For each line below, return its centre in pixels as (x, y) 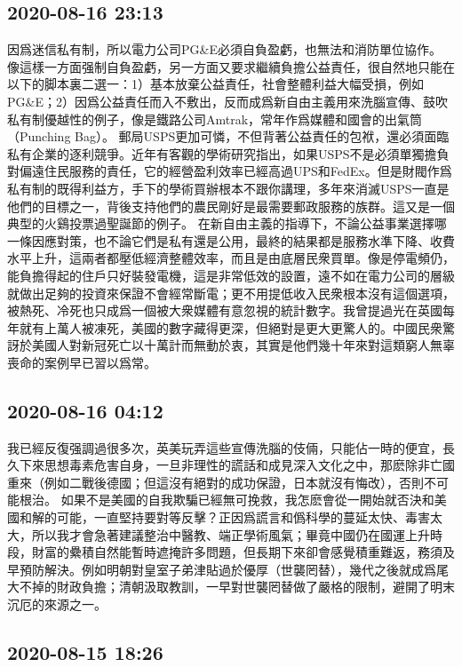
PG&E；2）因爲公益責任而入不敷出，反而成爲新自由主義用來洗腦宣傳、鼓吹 (227, 101)
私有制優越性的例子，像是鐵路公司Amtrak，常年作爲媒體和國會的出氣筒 (215, 119)
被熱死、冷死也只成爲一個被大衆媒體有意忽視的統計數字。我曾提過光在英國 (225, 310)
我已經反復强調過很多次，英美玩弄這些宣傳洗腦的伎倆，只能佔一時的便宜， (225, 447)
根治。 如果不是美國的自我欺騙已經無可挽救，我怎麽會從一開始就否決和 (227, 500)
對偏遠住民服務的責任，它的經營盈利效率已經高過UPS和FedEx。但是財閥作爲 (230, 171)
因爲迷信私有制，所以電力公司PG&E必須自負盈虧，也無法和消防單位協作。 (224, 49)
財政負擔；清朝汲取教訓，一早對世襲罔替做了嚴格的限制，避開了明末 (255, 587)
